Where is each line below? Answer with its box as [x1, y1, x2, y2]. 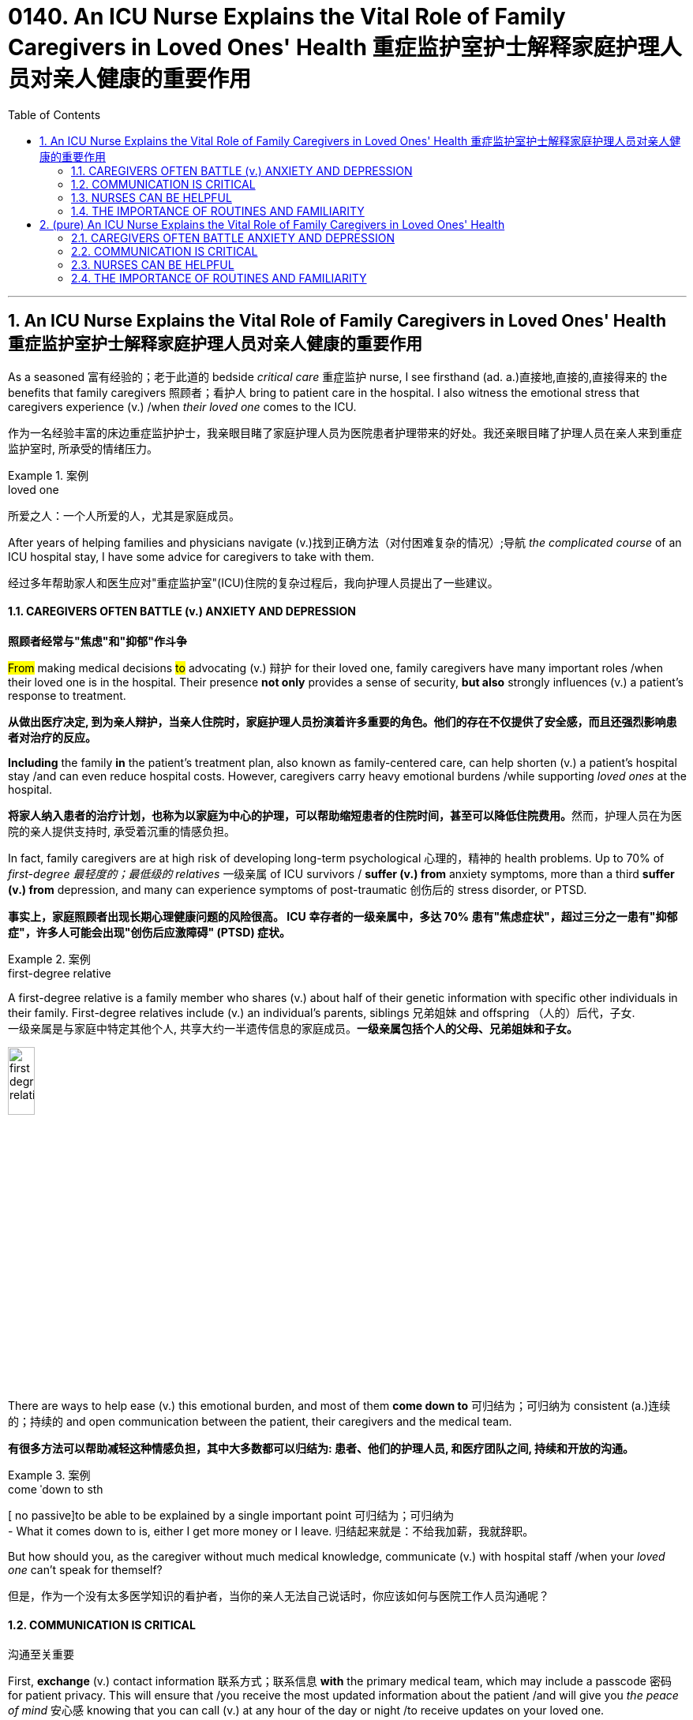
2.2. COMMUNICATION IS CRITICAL [71, 244, 258, 258]
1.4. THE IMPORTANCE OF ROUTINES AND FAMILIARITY [71, 204, 365, 218]
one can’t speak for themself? [8, 1563, 163, 1577]
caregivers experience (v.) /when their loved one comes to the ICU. [8, 399, 357, 413]
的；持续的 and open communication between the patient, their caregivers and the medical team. [8, 1415, 512, 1429]
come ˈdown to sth [8, 1483, 103, 1497]
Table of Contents [8, 107, 101, 122]
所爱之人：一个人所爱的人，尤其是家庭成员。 [8, 508, 240, 522]
